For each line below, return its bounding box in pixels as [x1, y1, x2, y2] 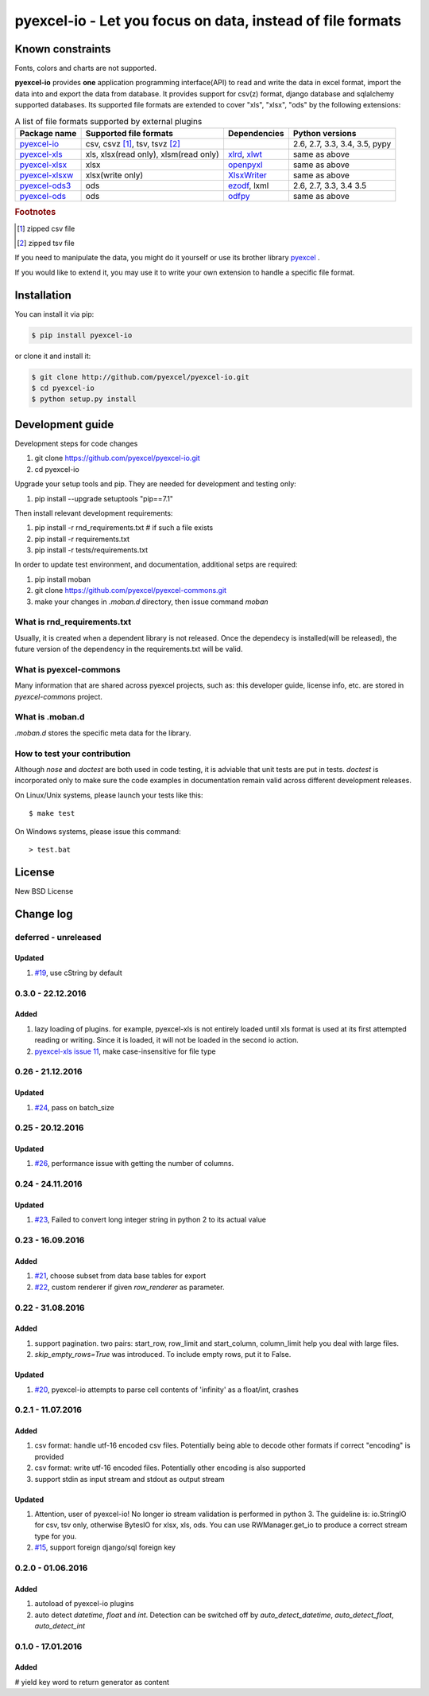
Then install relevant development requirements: [14, 508, 173, 517]
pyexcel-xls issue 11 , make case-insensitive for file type [34, 1047, 216, 1056]
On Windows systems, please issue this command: [14, 826, 182, 836]
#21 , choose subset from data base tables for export [34, 1271, 207, 1281]
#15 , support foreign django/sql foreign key [34, 1542, 176, 1552]
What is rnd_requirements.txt [14, 617, 131, 628]
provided [34, 1452, 64, 1461]
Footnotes [14, 207, 56, 218]
